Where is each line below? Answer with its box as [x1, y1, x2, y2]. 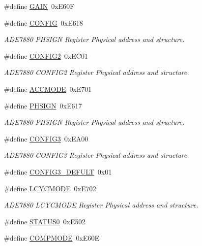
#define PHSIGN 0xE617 [4, 100, 82, 110]
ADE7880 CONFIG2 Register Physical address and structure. [4, 67, 189, 77]
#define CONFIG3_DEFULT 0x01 [4, 166, 112, 176]
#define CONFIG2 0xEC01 [4, 50, 88, 61]
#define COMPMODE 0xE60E [4, 233, 99, 243]
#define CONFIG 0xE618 [4, 17, 83, 28]
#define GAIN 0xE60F [4, 1, 75, 11]
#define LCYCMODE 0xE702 [4, 183, 96, 193]
